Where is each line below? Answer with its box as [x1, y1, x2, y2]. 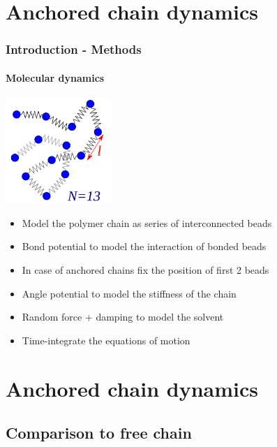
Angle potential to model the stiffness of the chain [22, 286, 237, 300]
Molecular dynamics [6, 70, 105, 85]
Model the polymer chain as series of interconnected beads [22, 215, 272, 230]
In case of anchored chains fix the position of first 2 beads [22, 262, 269, 277]
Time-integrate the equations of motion [22, 332, 190, 347]
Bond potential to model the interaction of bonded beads [22, 239, 267, 254]
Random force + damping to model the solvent [22, 309, 224, 324]
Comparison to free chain [6, 422, 192, 444]
